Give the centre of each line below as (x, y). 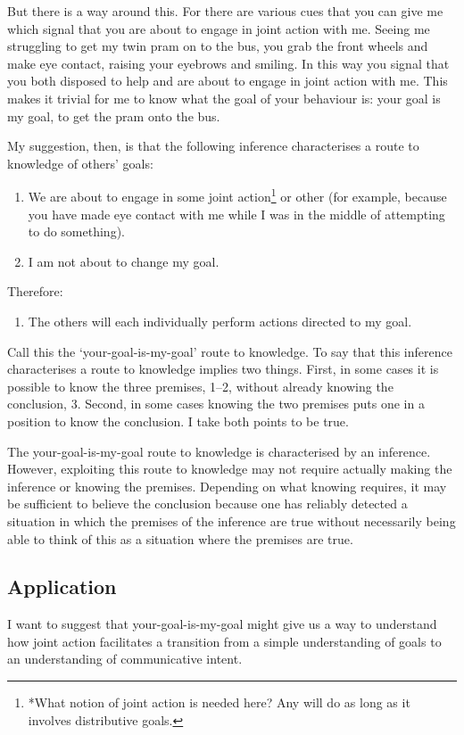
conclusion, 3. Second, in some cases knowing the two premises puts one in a (216, 404)
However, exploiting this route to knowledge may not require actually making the (230, 469)
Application (62, 586)
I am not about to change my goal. (124, 261)
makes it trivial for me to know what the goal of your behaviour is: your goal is (224, 98)
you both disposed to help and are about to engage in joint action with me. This (228, 81)
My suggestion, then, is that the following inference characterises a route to (213, 146)
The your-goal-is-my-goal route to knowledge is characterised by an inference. (219, 451)
